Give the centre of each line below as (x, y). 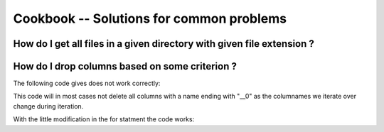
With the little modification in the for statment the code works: (104, 119)
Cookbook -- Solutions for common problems (150, 18)
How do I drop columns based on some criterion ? (125, 66)
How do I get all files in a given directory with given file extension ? (164, 44)
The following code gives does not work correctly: (87, 83)
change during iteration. (48, 106)
